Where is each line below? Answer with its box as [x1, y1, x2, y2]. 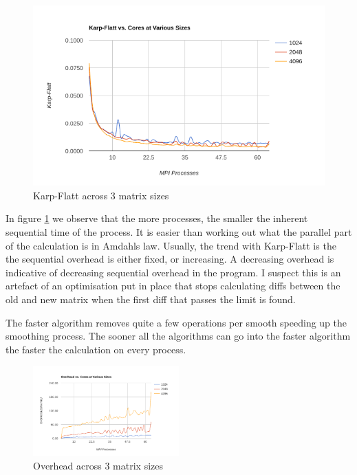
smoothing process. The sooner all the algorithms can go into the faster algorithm [6, 329, 351, 343]
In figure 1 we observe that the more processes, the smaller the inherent [6, 211, 308, 225]
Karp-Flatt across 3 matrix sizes [33, 188, 169, 202]
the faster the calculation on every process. [6, 342, 186, 356]
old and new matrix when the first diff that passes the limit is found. [6, 291, 296, 306]
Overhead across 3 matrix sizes [33, 458, 163, 472]
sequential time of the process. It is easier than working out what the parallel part [6, 224, 352, 239]
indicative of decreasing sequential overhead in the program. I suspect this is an [6, 265, 341, 279]
